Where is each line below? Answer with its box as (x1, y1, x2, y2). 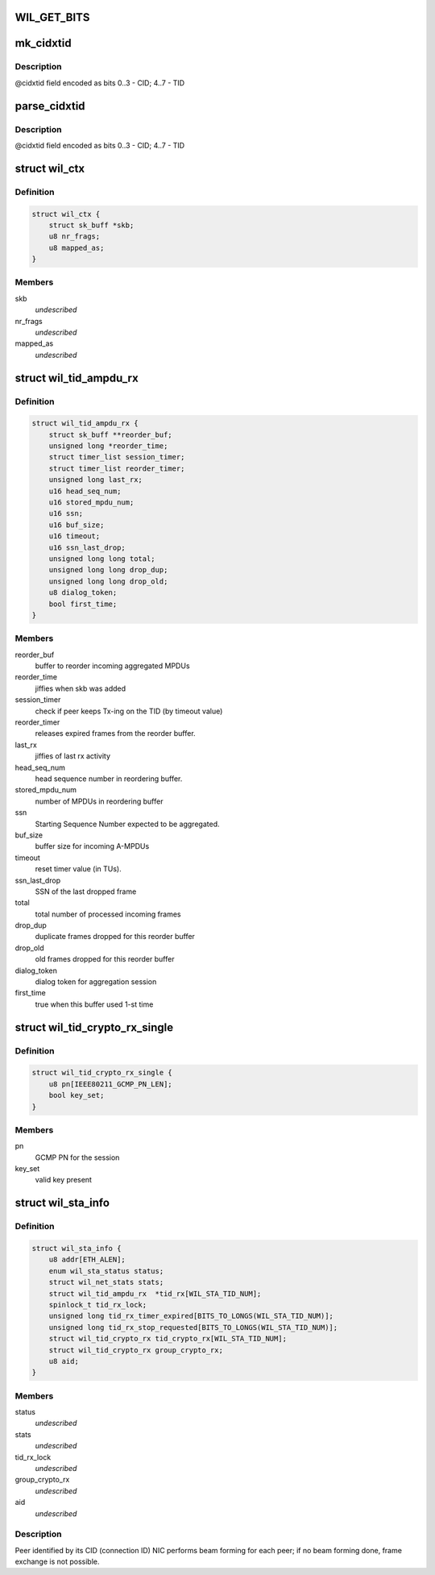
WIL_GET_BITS (14, 10, 90, 24)
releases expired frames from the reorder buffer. (35, 729, 197, 738)
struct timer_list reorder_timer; (48, 463, 185, 473)
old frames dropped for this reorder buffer (35, 954, 175, 964)
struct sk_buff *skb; (48, 220, 135, 230)
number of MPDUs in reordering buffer (35, 796, 164, 806)
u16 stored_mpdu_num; (48, 498, 135, 507)
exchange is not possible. (14, 1556, 100, 1567)
